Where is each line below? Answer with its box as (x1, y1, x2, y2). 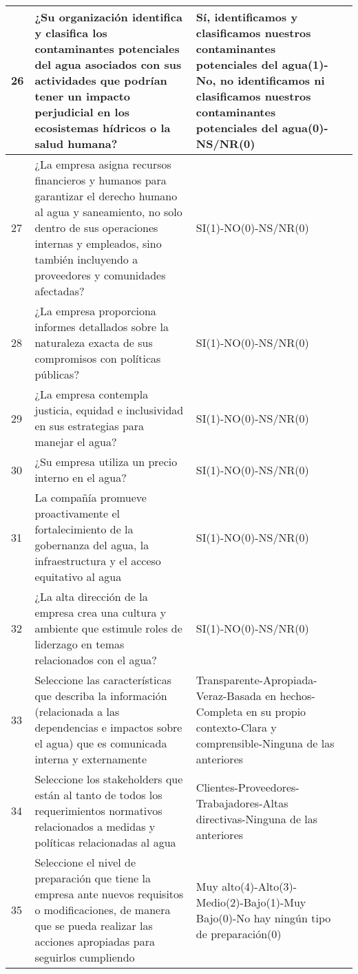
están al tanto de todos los (34, 787, 162, 803)
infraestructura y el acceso (34, 553, 161, 569)
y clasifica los (34, 25, 107, 41)
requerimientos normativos (34, 803, 162, 818)
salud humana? (34, 136, 118, 151)
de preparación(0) (196, 925, 282, 942)
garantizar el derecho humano (34, 188, 178, 204)
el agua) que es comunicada (34, 735, 167, 751)
